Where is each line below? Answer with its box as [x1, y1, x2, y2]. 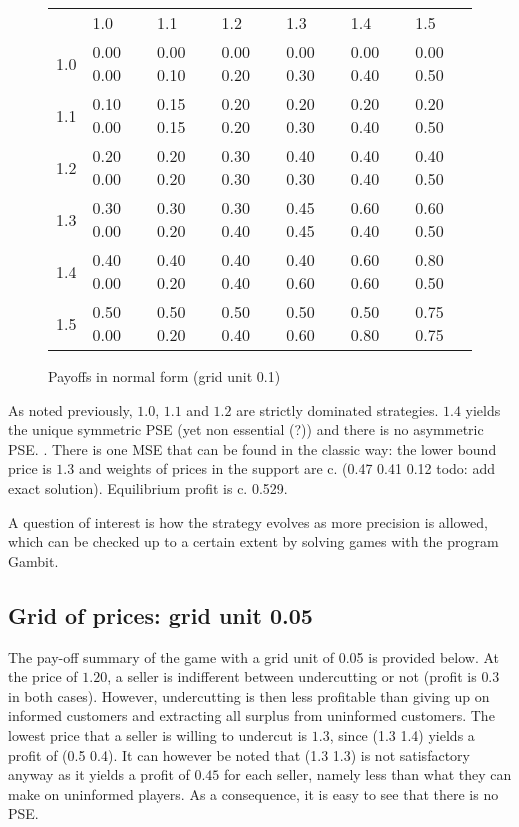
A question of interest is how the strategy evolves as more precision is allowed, [8, 511, 488, 532]
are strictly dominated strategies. [236, 399, 439, 420]
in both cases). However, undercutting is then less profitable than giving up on [8, 685, 490, 706]
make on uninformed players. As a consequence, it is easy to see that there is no [8, 783, 499, 804]
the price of [8, 666, 78, 687]
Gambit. [8, 550, 59, 571]
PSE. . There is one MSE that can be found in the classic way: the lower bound [8, 438, 497, 459]
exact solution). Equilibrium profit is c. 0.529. [8, 477, 288, 498]
